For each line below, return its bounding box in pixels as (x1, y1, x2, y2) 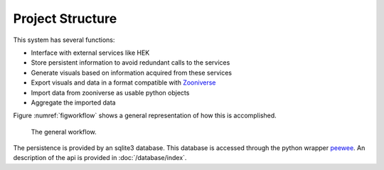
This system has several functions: (13, 36, 115, 44)
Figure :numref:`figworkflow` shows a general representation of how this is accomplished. (13, 111, 277, 120)
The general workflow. (31, 127, 97, 136)
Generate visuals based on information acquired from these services (31, 68, 233, 77)
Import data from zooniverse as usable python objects (31, 88, 190, 97)
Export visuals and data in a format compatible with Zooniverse (31, 78, 216, 87)
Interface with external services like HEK (31, 48, 150, 57)
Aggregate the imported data (31, 98, 117, 107)
